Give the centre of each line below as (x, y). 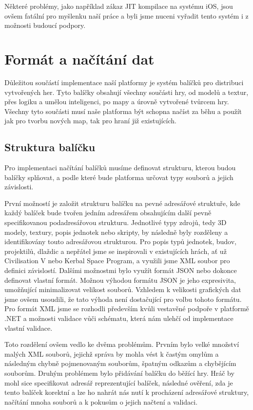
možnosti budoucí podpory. (45, 25)
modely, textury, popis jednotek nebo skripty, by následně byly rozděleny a (116, 232)
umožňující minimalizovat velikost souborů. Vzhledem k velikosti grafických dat (123, 289)
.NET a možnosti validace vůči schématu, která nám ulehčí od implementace (119, 318)
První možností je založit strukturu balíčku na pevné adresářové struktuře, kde (122, 203)
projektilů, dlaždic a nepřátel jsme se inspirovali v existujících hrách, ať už (116, 251)
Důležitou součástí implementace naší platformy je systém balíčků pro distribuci (124, 82)
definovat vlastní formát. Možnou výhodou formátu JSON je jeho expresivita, (120, 280)
